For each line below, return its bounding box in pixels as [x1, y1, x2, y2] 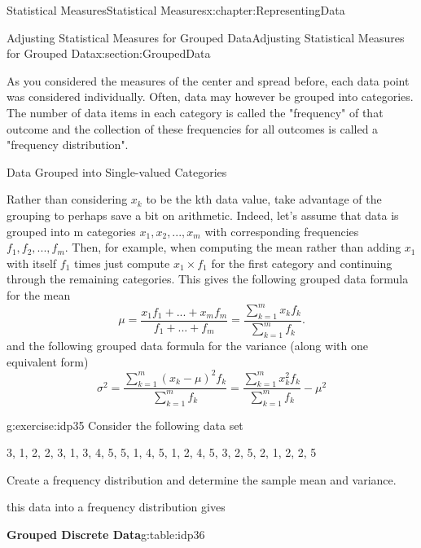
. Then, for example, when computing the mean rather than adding [64, 239, 401, 256]
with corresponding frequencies [204, 222, 359, 239]
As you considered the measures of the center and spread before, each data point [7, 72, 410, 89]
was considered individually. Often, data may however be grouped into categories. [7, 88, 414, 105]
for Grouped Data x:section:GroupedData [7, 45, 211, 62]
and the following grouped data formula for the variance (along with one [7, 336, 368, 353]
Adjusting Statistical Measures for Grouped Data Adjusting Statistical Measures [7, 28, 405, 46]
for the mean [7, 286, 71, 303]
